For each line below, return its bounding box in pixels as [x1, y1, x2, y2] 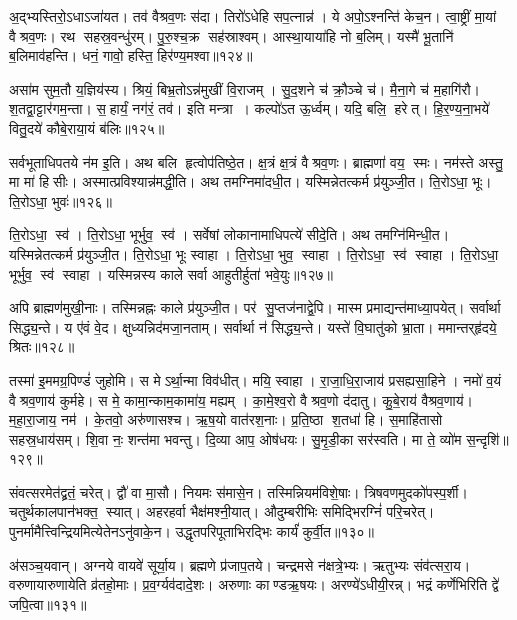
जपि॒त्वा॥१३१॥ [9, 593, 87, 614]
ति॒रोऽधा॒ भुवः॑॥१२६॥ [9, 190, 112, 211]
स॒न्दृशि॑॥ [466, 428, 509, 449]
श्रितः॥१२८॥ [9, 336, 75, 357]
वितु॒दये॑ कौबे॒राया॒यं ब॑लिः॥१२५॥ [9, 117, 165, 138]
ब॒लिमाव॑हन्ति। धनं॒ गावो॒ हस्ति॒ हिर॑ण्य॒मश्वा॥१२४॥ [9, 45, 253, 66]
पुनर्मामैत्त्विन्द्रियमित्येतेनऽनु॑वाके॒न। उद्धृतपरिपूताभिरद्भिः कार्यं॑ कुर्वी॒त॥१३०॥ [9, 521, 375, 542]
